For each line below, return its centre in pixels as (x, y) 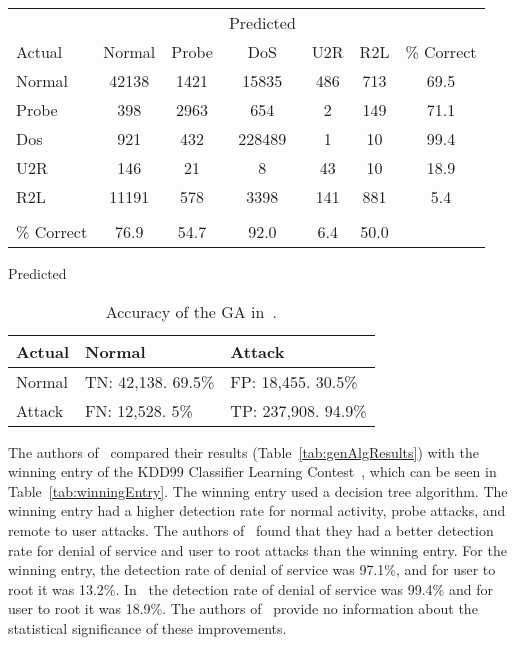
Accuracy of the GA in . (191, 311)
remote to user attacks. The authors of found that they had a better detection (251, 529)
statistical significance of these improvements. (147, 627)
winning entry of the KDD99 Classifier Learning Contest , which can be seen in (252, 471)
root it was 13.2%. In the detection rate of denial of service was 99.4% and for (250, 588)
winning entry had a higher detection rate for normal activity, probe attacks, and (257, 510)
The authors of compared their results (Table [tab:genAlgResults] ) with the (243, 451)
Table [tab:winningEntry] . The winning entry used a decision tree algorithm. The (258, 490)
